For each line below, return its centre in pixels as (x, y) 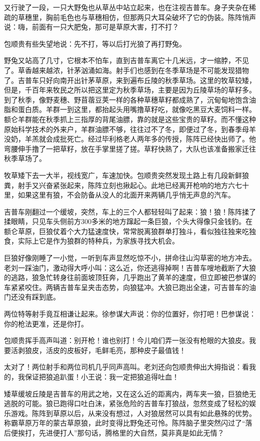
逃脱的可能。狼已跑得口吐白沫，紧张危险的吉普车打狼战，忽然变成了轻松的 (126, 403)
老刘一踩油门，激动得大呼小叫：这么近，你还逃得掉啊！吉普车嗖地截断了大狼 (130, 267)
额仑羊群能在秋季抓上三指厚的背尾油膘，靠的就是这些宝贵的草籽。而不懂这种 (130, 119)
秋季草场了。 (25, 158)
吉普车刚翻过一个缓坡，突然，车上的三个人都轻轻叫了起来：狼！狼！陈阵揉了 (130, 211)
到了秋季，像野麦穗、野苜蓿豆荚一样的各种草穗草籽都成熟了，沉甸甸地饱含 (126, 99)
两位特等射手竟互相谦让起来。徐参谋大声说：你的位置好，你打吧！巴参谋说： (130, 314)
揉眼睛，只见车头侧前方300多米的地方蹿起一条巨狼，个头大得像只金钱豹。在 (128, 221)
